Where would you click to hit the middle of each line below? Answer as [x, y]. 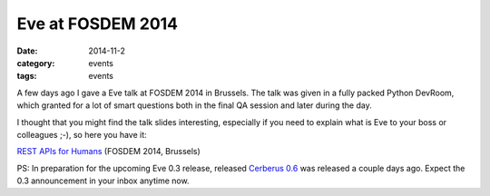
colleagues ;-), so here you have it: [82, 134]
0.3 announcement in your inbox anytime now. [103, 181]
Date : [27, 51]
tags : [27, 76]
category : [36, 63]
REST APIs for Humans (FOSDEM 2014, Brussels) [109, 152]
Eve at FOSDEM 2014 [98, 24]
